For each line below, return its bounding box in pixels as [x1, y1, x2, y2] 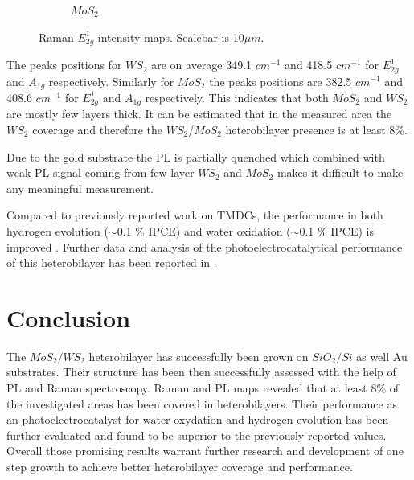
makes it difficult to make [277, 164, 404, 181]
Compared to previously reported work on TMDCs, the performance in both [6, 207, 383, 224]
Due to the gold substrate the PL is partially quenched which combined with [6, 148, 385, 165]
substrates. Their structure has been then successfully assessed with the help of [6, 363, 396, 380]
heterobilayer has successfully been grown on [88, 347, 309, 364]
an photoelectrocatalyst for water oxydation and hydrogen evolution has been [6, 411, 389, 428]
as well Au [356, 347, 408, 364]
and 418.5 [285, 56, 333, 73]
